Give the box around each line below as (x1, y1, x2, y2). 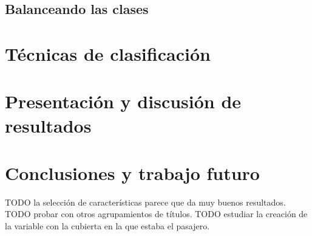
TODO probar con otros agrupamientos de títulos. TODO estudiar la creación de (5, 207, 308, 220)
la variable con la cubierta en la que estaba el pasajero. (5, 220, 210, 232)
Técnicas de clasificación (5, 41, 211, 66)
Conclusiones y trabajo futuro (5, 160, 260, 185)
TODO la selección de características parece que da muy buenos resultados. (5, 195, 286, 208)
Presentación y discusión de (5, 89, 242, 114)
